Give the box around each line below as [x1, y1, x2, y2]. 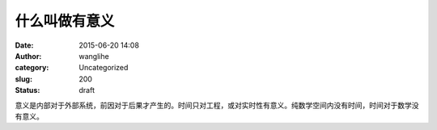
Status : [15, 86, 40, 95]
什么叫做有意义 [15, 12, 115, 30]
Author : [15, 51, 42, 61]
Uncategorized [78, 63, 129, 73]
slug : [15, 73, 32, 84]
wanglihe [78, 51, 109, 61]
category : [15, 63, 49, 73]
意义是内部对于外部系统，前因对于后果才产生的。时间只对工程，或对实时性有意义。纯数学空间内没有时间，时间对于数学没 [15, 100, 419, 110]
